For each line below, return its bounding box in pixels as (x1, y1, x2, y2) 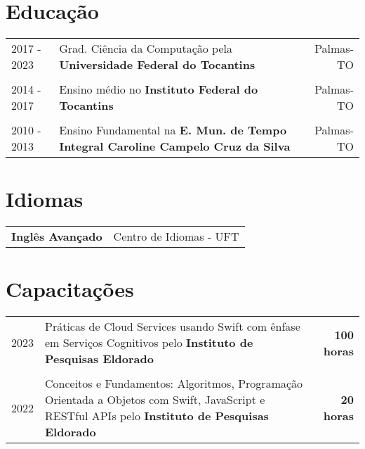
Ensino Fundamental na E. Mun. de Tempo (59, 122, 287, 139)
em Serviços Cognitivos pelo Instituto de (45, 334, 253, 351)
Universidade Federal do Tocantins (59, 56, 255, 73)
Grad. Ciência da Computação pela (59, 40, 233, 57)
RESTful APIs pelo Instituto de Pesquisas (45, 407, 269, 424)
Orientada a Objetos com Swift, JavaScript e (45, 391, 265, 408)
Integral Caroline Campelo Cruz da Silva (59, 138, 291, 155)
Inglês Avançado (11, 228, 102, 245)
